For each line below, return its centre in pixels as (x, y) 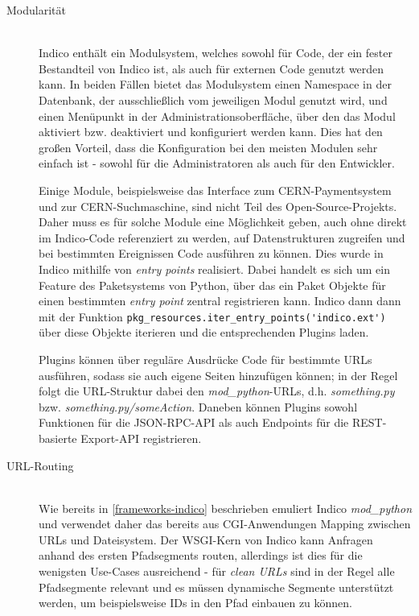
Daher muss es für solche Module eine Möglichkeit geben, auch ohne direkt (223, 222)
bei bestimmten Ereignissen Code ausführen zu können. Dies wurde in (211, 253)
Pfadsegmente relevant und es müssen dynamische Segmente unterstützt (216, 587)
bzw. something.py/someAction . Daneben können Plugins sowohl (198, 406)
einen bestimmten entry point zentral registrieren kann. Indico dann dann (220, 301)
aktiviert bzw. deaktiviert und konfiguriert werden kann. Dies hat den (211, 132)
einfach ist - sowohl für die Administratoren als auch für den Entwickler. (217, 163)
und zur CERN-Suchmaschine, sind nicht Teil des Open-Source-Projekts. (218, 206)
